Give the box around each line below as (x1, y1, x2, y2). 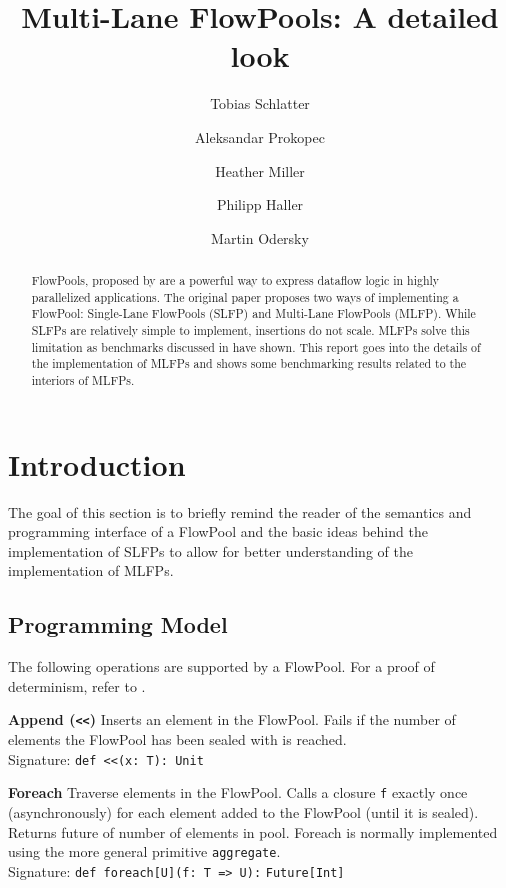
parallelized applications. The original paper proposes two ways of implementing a (31, 288, 459, 305)
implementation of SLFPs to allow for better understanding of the (8, 540, 413, 561)
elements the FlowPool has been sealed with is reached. (8, 729, 347, 750)
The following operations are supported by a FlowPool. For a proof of (8, 656, 435, 677)
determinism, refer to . (8, 675, 146, 696)
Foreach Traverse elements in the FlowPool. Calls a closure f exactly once (8, 782, 468, 803)
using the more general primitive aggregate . (8, 841, 281, 862)
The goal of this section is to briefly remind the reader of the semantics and (8, 501, 472, 522)
